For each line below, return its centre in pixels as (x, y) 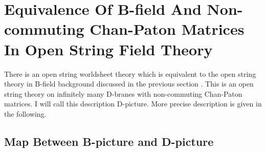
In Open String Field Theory (108, 49)
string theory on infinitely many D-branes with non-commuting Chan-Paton (123, 93)
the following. (25, 113)
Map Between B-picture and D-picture (109, 141)
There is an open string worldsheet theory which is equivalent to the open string (130, 73)
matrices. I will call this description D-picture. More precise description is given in (133, 104)
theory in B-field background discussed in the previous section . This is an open (129, 84)
